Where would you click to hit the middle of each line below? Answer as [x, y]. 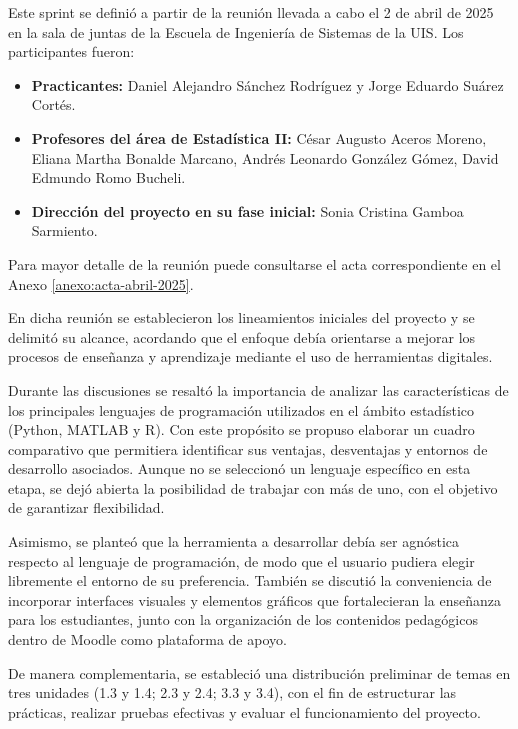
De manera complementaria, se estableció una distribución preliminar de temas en [259, 672]
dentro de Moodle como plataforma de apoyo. [147, 639]
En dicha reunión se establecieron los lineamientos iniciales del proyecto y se [241, 317]
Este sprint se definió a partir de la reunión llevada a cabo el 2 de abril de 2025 [251, 12]
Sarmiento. [64, 230]
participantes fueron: [71, 51]
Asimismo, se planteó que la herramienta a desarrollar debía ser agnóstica [233, 541]
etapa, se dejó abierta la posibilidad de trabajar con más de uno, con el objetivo [253, 487]
